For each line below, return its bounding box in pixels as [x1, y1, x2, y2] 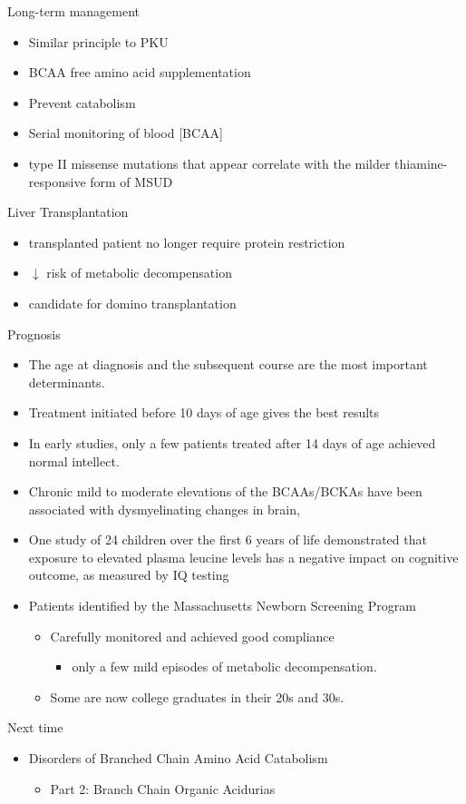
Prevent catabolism [28, 93, 136, 112]
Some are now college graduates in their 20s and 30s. [50, 687, 345, 706]
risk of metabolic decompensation [46, 263, 232, 282]
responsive [28, 172, 86, 191]
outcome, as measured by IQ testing [28, 565, 229, 584]
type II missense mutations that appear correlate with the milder [28, 153, 391, 172]
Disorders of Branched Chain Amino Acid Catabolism [28, 749, 328, 768]
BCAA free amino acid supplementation [28, 63, 251, 82]
